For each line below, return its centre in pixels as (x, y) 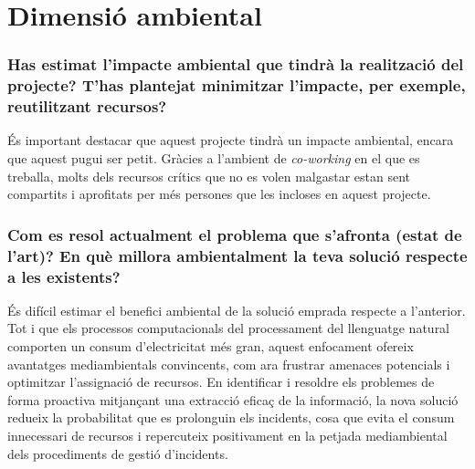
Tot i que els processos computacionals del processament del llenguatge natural (229, 328)
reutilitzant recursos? (87, 106)
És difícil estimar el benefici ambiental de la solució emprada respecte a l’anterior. (237, 310)
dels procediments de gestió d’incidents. (118, 453)
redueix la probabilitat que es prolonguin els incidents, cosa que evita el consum (231, 417)
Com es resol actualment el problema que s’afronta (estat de (235, 234)
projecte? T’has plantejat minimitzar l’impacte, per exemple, (237, 85)
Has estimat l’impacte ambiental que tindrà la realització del (236, 64)
